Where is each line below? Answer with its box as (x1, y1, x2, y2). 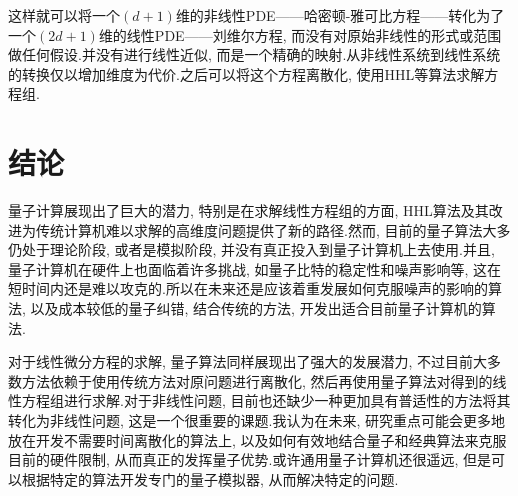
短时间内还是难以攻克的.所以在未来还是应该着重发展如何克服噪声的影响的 (8, 278, 488, 299)
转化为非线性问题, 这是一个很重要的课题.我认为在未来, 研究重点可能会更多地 (8, 410, 505, 431)
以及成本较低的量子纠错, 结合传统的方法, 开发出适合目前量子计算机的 (30, 298, 482, 319)
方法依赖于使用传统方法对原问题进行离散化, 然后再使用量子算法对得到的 (21, 370, 493, 391)
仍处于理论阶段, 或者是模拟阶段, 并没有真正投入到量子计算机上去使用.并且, (8, 239, 495, 260)
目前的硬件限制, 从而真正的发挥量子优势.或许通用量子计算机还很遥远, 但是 (8, 449, 491, 470)
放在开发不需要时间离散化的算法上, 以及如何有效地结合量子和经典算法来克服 (8, 429, 507, 450)
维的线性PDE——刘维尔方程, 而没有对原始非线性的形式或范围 (98, 24, 502, 45)
